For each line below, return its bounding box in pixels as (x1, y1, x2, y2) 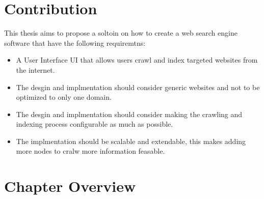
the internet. (16, 64, 55, 75)
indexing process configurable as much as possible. (16, 119, 173, 129)
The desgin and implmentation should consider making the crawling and (16, 108, 243, 119)
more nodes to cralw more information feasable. (16, 146, 165, 156)
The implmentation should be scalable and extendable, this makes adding (16, 135, 246, 146)
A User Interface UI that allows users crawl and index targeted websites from (16, 54, 258, 65)
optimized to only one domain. (16, 92, 112, 102)
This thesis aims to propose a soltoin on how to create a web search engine (4, 27, 237, 38)
